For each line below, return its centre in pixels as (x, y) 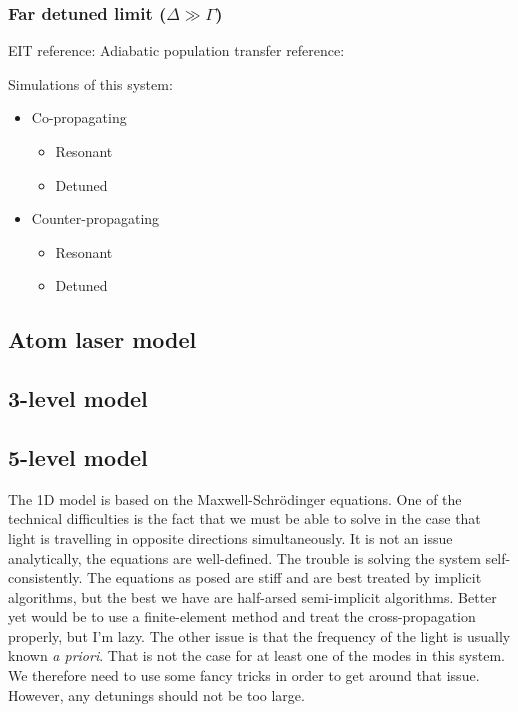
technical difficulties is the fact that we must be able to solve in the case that (244, 518)
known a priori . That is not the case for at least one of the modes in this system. (256, 655)
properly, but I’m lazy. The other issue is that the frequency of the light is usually (259, 635)
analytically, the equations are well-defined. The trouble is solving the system (244, 557)
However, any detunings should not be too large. (156, 694)
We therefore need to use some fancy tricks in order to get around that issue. (244, 675)
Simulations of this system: (90, 83)
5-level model (78, 456)
